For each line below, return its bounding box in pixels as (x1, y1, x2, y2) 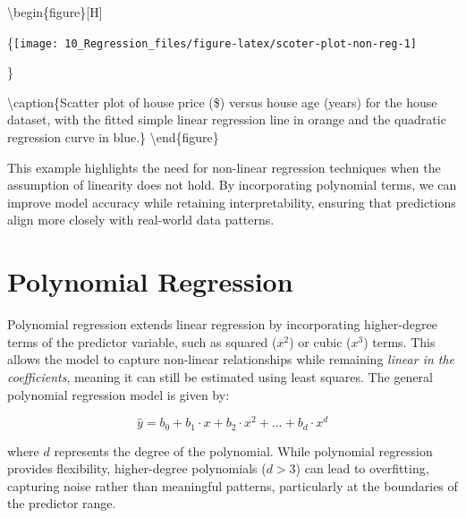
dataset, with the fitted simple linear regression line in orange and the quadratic (7, 110, 446, 129)
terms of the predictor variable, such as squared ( (7, 332, 277, 351)
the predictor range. (7, 494, 116, 513)
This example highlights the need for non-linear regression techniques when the (7, 157, 441, 176)
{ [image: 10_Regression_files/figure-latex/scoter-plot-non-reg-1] (7, 32, 418, 51)
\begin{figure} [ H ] (7, 3, 103, 21)
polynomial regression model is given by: (7, 385, 230, 403)
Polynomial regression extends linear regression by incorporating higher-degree (7, 315, 437, 334)
